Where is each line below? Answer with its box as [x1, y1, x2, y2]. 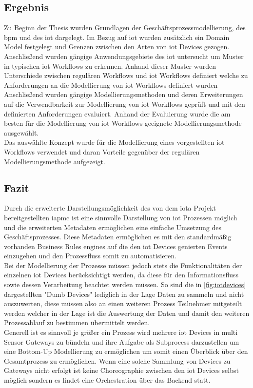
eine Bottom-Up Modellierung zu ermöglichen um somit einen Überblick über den [4, 346, 248, 356]
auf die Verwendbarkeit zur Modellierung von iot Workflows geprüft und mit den [4, 98, 245, 109]
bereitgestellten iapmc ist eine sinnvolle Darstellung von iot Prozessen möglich [4, 212, 237, 222]
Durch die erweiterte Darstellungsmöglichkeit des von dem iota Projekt [4, 203, 216, 213]
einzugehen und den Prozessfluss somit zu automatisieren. [4, 251, 176, 261]
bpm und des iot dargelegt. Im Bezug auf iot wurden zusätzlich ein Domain [4, 32, 230, 42]
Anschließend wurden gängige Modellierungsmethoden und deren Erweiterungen [4, 89, 243, 99]
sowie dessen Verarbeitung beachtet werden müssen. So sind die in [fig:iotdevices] [4, 279, 246, 290]
